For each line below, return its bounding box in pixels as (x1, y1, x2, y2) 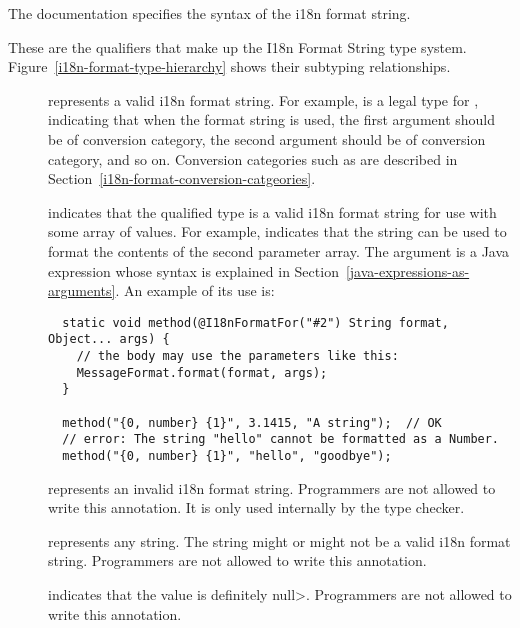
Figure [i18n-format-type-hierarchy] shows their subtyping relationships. (8, 56, 451, 77)
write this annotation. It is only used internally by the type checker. (48, 497, 465, 518)
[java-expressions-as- (345, 260, 470, 281)
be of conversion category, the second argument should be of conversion (48, 128, 486, 149)
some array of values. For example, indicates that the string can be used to (48, 221, 507, 242)
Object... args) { (48, 332, 170, 347)
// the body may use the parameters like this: (76, 349, 399, 364)
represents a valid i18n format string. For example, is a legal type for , (48, 89, 479, 110)
